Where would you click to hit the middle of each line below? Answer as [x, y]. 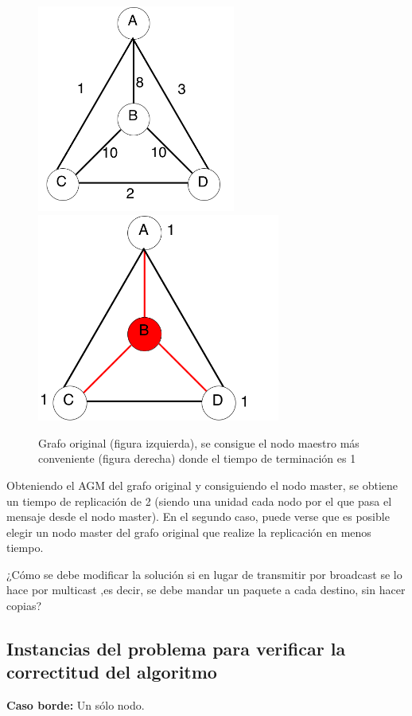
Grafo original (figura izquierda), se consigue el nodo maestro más [199, 442]
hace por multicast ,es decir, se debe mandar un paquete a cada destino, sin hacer [206, 590]
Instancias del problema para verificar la [176, 649]
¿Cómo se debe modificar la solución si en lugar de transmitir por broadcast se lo [204, 574]
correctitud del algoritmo [112, 672]
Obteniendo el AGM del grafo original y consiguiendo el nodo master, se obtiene [202, 485]
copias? [24, 606]
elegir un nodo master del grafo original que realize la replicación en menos [189, 532]
